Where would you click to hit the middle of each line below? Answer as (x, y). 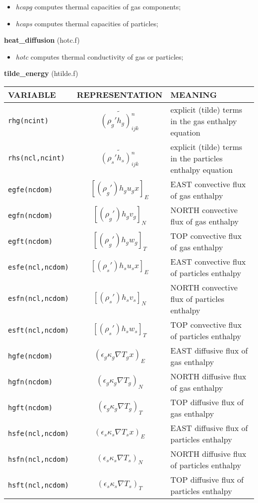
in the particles (196, 158)
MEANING (194, 94)
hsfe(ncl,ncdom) (38, 433)
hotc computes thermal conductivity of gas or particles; (99, 56)
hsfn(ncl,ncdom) (38, 459)
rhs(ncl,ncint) (36, 158)
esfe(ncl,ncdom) (38, 267)
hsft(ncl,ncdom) (38, 485)
